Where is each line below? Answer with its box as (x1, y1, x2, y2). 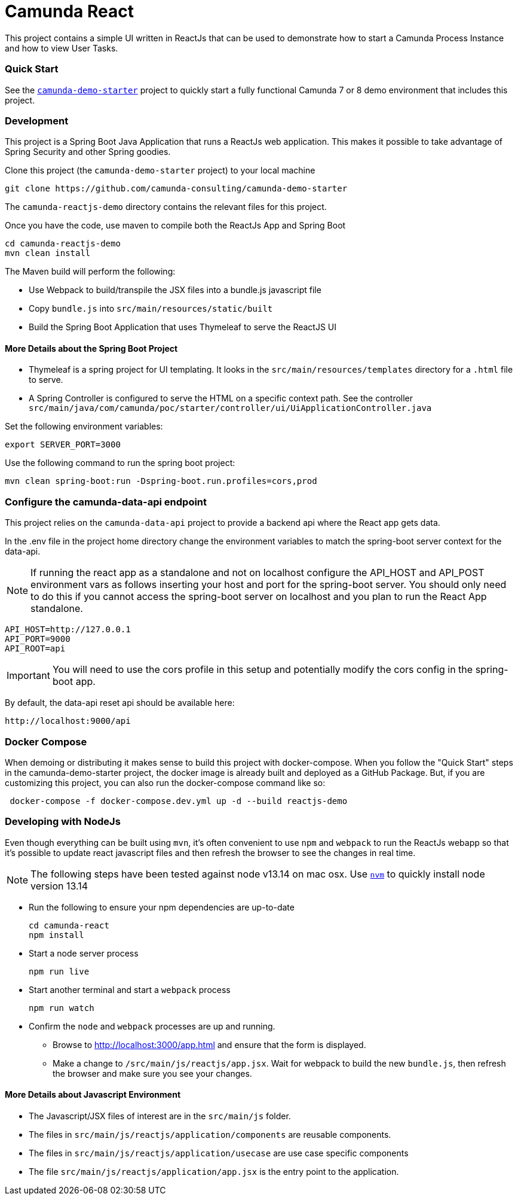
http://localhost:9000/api (5, 716, 131, 726)
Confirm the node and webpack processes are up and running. (29, 1021, 275, 1031)
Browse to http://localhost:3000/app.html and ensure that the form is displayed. (53, 1039, 366, 1050)
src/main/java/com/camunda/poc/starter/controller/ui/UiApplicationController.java (29, 403, 432, 413)
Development (5, 114, 69, 127)
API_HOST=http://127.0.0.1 (5, 625, 131, 635)
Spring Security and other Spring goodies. (5, 147, 171, 157)
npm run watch (29, 1003, 94, 1013)
